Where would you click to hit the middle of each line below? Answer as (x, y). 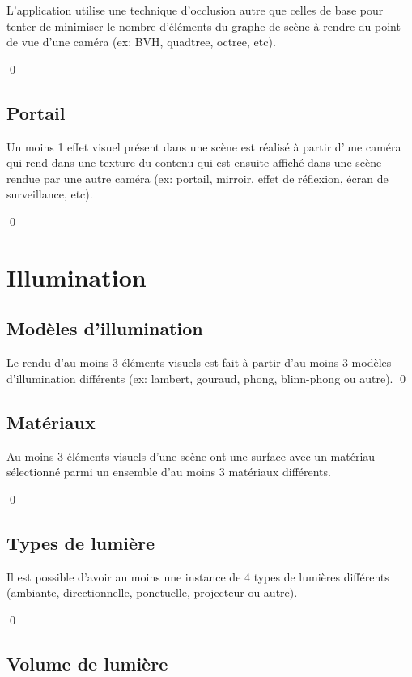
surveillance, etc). (50, 194)
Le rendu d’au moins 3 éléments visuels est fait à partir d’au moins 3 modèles (199, 362)
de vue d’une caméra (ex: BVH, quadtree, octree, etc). (141, 42)
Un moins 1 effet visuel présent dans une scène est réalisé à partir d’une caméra (204, 146)
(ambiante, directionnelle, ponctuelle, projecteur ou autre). (152, 592)
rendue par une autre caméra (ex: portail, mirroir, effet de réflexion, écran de (198, 178)
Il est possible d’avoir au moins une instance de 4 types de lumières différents (198, 576)
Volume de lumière (87, 663)
